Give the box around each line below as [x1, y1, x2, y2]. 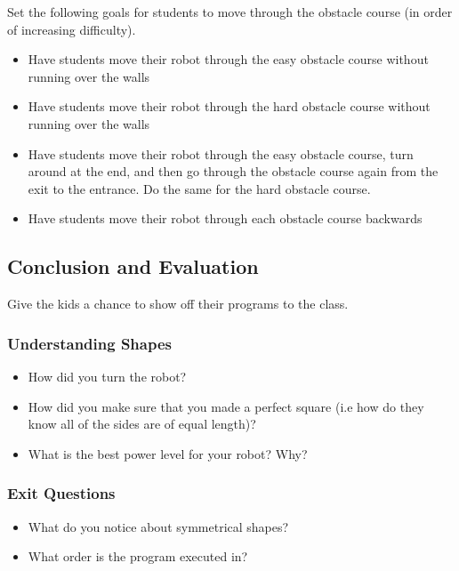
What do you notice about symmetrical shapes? [28, 517, 289, 535]
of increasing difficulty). [7, 20, 136, 38]
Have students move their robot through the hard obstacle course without [28, 97, 431, 116]
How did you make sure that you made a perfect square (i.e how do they [28, 397, 424, 415]
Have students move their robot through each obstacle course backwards [28, 209, 423, 228]
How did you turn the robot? [28, 366, 187, 385]
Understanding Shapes [7, 332, 172, 354]
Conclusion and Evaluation [7, 253, 259, 280]
